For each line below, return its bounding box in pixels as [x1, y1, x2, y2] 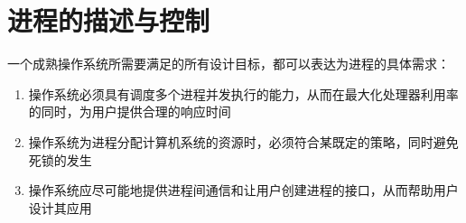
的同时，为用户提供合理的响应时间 [28, 102, 231, 121]
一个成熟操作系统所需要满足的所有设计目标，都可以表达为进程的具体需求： [7, 54, 450, 73]
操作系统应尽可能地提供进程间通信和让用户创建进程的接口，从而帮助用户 [28, 181, 459, 200]
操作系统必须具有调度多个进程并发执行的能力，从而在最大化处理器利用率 [28, 84, 459, 103]
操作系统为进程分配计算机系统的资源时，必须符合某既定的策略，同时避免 [28, 132, 459, 151]
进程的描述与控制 [7, 2, 210, 39]
